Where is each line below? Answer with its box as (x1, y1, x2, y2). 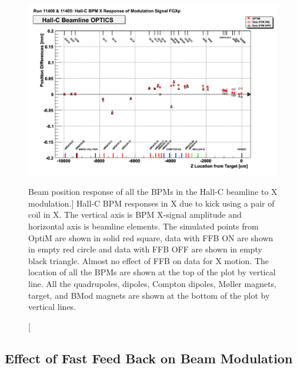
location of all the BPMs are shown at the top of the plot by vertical (28, 266, 276, 278)
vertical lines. (28, 301, 76, 313)
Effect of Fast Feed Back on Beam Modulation (5, 349, 293, 367)
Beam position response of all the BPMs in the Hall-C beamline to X (28, 185, 278, 198)
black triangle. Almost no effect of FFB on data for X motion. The (28, 254, 269, 266)
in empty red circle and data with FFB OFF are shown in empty (28, 243, 262, 255)
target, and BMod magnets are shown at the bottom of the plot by (28, 289, 270, 301)
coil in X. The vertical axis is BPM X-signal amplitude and (28, 208, 242, 221)
